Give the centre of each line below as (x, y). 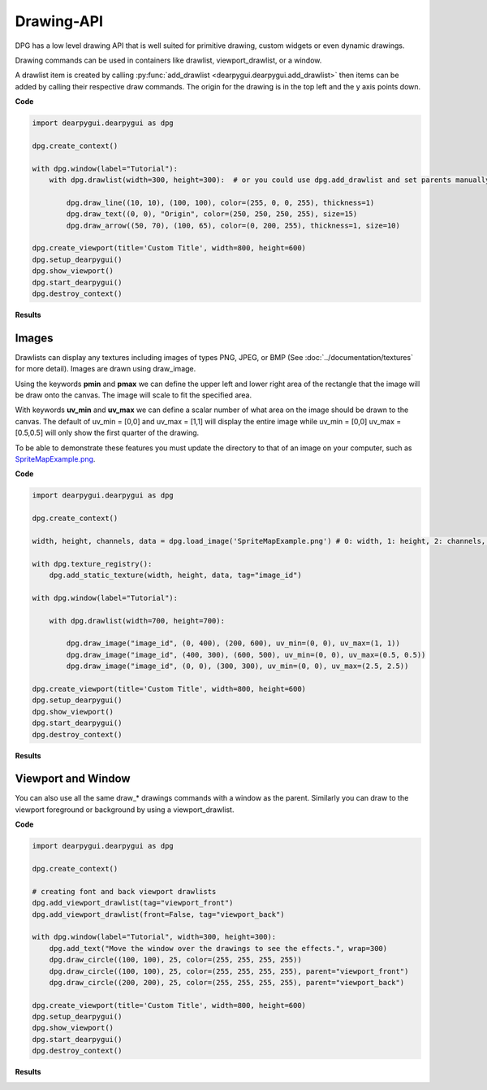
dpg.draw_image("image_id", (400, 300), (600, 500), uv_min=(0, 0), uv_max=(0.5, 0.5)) (246, 655)
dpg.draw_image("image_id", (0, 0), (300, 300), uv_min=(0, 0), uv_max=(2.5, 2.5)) (237, 666)
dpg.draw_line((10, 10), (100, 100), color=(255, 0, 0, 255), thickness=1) (220, 202)
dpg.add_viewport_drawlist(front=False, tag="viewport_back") (158, 914)
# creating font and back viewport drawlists (124, 891)
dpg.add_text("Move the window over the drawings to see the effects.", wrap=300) (218, 948)
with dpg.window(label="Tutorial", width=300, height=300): (154, 937)
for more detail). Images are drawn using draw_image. (106, 369)
